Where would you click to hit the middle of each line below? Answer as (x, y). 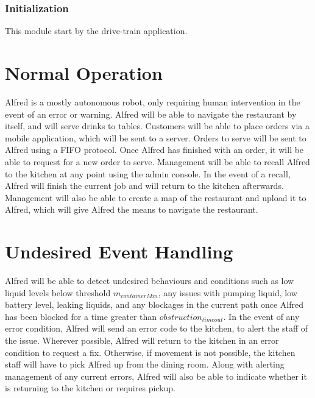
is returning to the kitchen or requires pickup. (90, 388)
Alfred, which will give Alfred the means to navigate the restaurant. (132, 209)
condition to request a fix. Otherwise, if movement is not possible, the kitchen (150, 352)
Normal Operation (84, 73)
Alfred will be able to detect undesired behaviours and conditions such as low (150, 280)
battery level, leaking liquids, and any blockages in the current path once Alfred (154, 304)
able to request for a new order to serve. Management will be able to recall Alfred (157, 161)
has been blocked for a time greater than (81, 316)
